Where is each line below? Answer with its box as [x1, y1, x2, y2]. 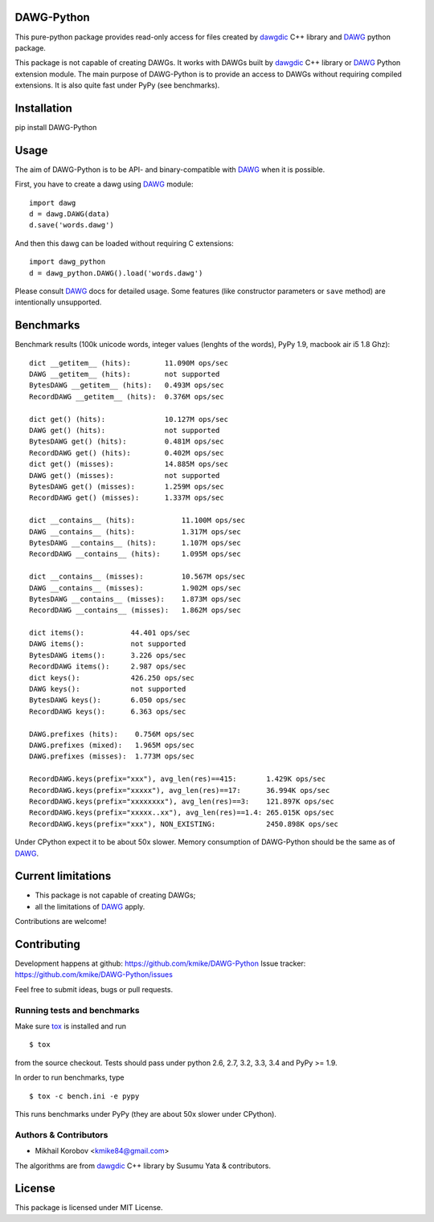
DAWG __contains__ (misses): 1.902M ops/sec [29, 583, 241, 592]
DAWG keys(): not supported [29, 685, 186, 694]
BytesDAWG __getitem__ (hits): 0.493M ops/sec [29, 381, 224, 390]
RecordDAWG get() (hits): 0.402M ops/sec [29, 448, 224, 457]
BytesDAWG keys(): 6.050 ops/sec [29, 696, 186, 705]
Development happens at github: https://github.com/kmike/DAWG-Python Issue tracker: [14, 958, 306, 968]
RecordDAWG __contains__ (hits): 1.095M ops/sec [29, 550, 241, 558]
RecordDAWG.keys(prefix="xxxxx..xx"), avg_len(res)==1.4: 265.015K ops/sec [29, 808, 334, 817]
